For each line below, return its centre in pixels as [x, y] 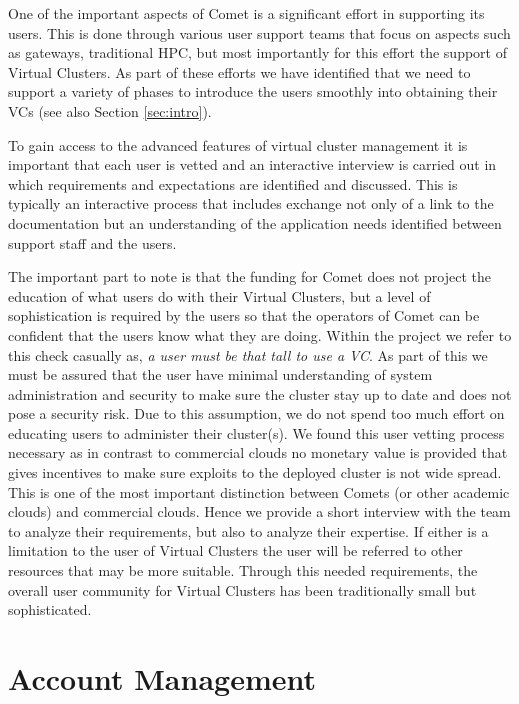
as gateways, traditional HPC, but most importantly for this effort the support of [257, 52]
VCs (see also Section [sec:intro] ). [110, 110]
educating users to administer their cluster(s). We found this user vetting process [256, 432]
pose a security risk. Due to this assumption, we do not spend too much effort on [256, 413]
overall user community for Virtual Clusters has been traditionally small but [242, 589]
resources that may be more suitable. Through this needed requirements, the [243, 570]
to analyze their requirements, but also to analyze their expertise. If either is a [248, 530]
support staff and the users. [92, 242]
